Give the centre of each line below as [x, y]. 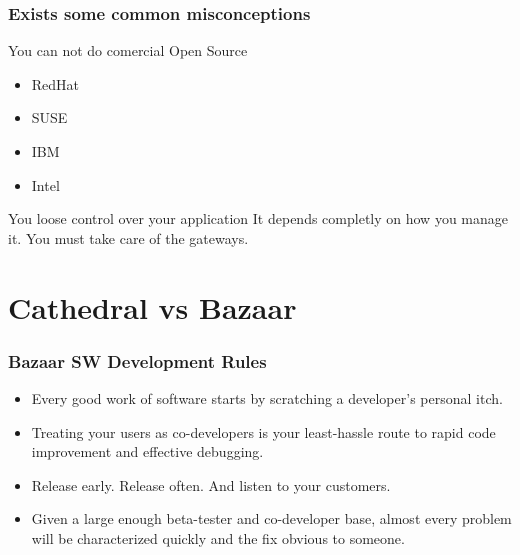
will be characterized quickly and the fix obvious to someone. [218, 537]
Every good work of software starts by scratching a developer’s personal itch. [267, 397]
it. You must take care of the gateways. [128, 237]
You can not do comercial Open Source [128, 50]
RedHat [55, 83]
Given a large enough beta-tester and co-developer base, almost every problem [271, 518]
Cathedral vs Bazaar [152, 306]
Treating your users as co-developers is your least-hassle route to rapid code [263, 431]
